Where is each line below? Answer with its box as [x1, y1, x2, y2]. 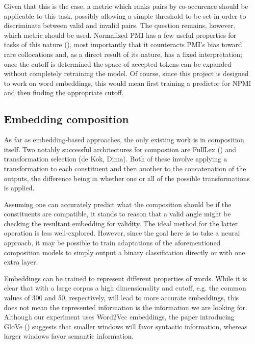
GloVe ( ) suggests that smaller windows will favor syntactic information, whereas [4, 321, 248, 331]
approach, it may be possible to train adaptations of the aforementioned [4, 238, 221, 248]
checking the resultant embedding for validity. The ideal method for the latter [4, 218, 238, 228]
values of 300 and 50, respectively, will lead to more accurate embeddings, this [4, 292, 239, 303]
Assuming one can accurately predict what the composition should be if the [4, 199, 231, 209]
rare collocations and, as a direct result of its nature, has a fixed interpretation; [4, 49, 243, 59]
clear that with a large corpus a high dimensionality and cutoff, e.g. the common [4, 283, 246, 293]
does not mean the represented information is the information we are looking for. [4, 302, 247, 312]
